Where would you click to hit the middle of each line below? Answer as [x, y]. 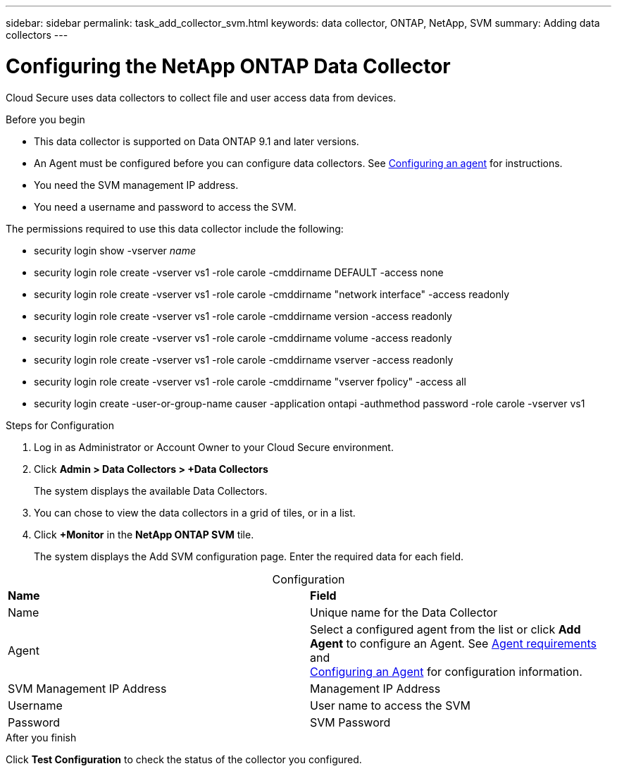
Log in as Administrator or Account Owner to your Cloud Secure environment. [214, 447]
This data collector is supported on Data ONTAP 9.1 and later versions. [197, 141]
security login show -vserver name [115, 250]
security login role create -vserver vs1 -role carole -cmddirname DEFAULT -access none [239, 272]
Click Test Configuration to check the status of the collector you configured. [184, 759]
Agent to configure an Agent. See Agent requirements [453, 643]
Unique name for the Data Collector [404, 612]
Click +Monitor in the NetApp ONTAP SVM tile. [144, 534]
